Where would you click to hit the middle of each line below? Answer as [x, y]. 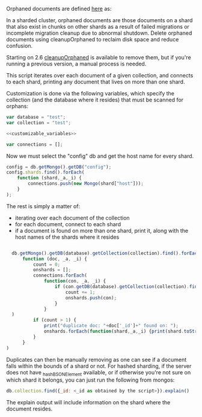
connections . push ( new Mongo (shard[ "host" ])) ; [86, 184]
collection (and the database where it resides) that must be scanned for [95, 100]
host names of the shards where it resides [67, 237]
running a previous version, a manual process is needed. [76, 64]
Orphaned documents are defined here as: [59, 9]
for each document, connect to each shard [68, 224]
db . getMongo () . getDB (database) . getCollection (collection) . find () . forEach [106, 253]
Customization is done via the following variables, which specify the [90, 93]
